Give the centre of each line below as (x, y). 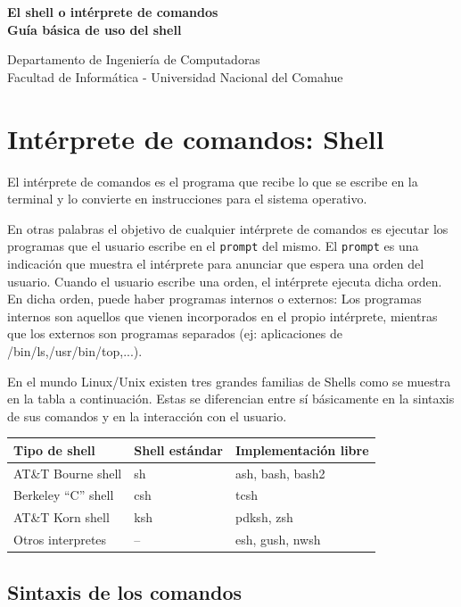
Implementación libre (302, 449)
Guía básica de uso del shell (95, 29)
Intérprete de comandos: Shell (196, 138)
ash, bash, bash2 (280, 473)
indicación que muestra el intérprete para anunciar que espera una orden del (216, 263)
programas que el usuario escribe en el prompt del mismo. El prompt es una (213, 246)
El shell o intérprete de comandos (113, 12)
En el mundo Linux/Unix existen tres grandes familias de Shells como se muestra (229, 381)
